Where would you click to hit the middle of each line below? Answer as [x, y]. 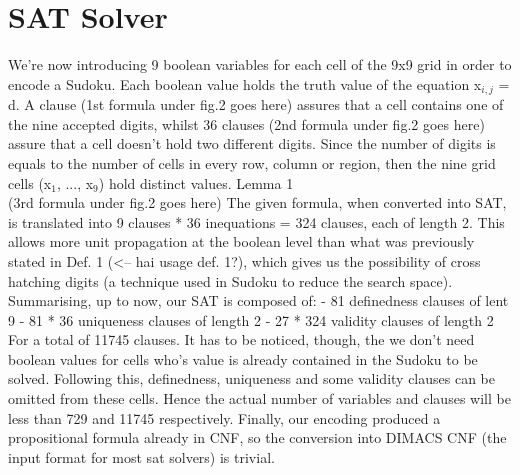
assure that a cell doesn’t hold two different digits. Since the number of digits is [252, 143]
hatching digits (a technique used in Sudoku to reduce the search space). [230, 280]
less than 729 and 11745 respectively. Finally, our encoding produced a [224, 417]
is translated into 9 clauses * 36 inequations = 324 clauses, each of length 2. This [256, 221]
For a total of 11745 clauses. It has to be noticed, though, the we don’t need [241, 339]
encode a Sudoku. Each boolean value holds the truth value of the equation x [245, 83]
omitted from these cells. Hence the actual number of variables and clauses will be [259, 398]
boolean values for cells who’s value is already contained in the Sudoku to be [243, 358]
